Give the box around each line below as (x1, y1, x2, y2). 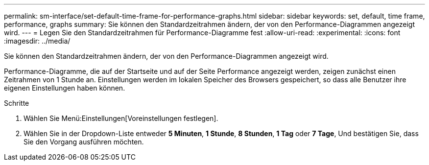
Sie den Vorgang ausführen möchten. (24, 138, 144, 146)
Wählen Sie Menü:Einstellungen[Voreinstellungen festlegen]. (24, 114, 218, 122)
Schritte (4, 99, 29, 107)
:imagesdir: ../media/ (4, 37, 71, 45)
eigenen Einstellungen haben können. (4, 84, 125, 92)
